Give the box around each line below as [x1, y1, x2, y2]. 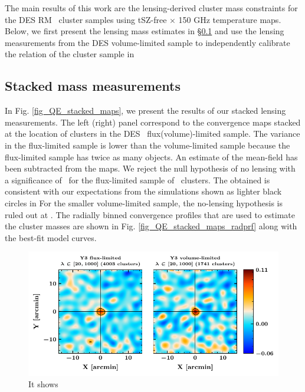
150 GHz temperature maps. [178, 13, 281, 25]
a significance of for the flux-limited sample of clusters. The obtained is [5, 173, 270, 186]
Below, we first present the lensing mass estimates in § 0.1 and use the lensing [5, 25, 284, 37]
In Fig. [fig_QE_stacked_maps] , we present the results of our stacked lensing [5, 104, 286, 117]
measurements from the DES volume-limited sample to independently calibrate [5, 36, 290, 48]
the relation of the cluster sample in [5, 48, 135, 60]
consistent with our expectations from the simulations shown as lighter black [5, 185, 282, 197]
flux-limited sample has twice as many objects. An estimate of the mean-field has [5, 150, 298, 163]
